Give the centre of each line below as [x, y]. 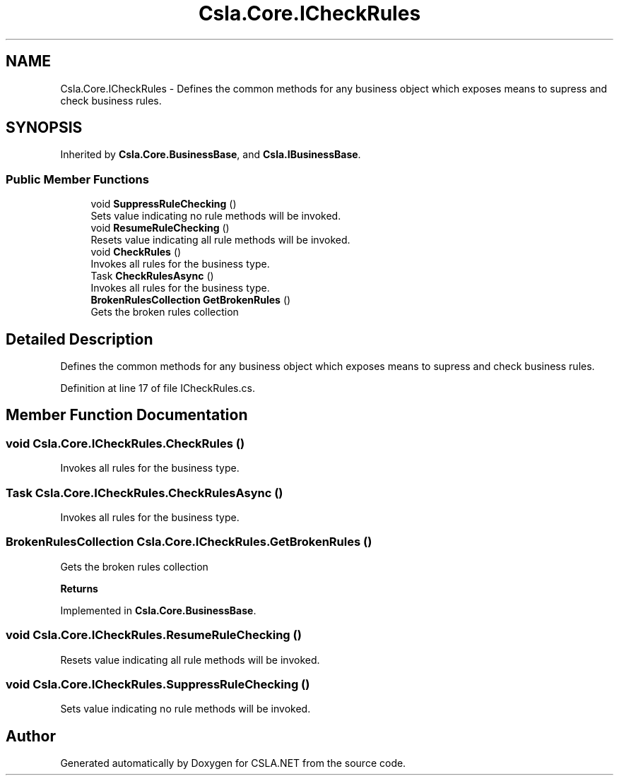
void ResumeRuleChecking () [160, 228]
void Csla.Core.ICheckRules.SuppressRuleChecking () [158, 684]
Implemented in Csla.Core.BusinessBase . [158, 610]
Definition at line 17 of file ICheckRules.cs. [158, 388]
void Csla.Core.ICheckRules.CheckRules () [125, 443]
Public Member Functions [77, 179]
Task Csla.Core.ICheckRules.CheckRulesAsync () [145, 493]
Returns [79, 588]
